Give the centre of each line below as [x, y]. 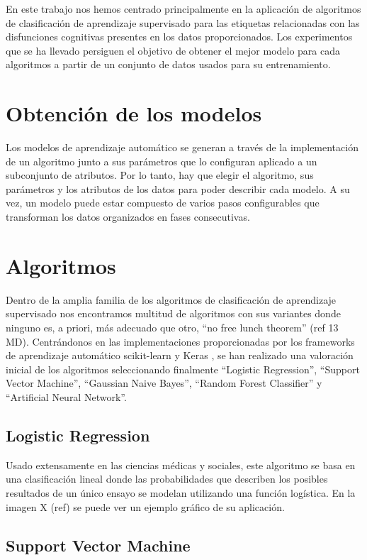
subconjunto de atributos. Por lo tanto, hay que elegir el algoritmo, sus [160, 175]
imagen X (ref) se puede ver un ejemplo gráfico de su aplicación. [145, 506]
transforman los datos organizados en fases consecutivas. [128, 217]
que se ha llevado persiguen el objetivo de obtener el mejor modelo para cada [173, 50]
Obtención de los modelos [134, 113]
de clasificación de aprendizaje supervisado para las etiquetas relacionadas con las [183, 22]
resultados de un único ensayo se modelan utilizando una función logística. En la [181, 492]
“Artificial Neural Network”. [66, 396]
